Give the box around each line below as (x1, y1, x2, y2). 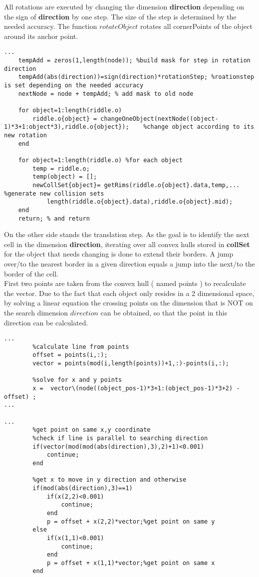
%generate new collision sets (4, 190, 104, 197)
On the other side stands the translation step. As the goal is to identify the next (4, 229, 250, 240)
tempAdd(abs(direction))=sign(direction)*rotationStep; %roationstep (18, 73, 255, 81)
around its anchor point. (4, 30, 78, 41)
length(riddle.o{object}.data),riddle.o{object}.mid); (46, 198, 233, 206)
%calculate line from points (32, 343, 129, 350)
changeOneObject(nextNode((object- (100, 115, 219, 122)
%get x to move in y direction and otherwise (32, 476, 187, 484)
